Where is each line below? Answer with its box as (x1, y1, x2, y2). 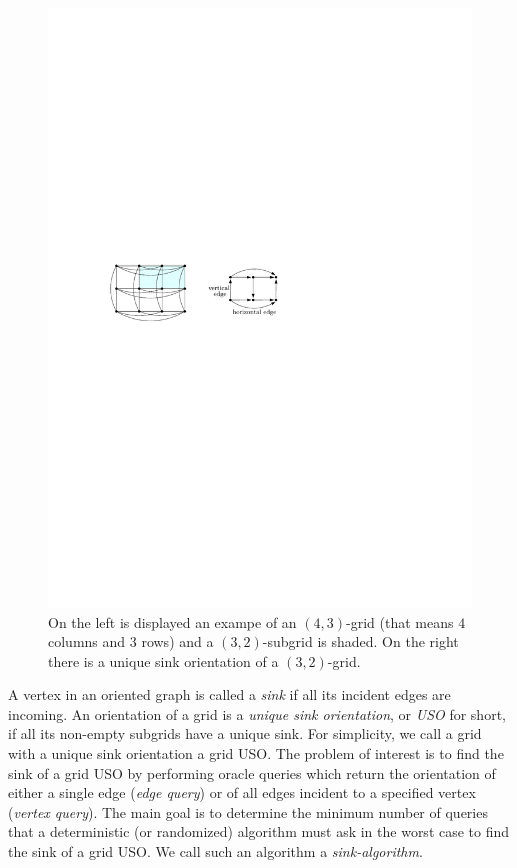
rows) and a (141, 631, 214, 652)
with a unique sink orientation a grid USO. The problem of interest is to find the (8, 743, 504, 764)
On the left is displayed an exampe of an (48, 611, 297, 632)
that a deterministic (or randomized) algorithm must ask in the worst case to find (8, 821, 510, 842)
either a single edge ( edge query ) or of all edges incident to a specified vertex (8, 782, 476, 803)
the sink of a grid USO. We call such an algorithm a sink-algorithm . (8, 841, 423, 862)
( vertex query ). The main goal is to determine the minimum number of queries (8, 801, 488, 822)
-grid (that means (346, 611, 454, 632)
